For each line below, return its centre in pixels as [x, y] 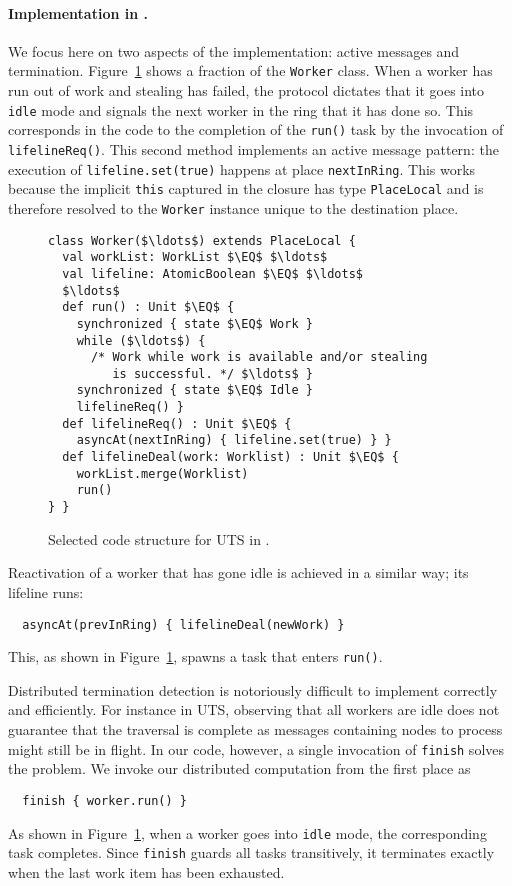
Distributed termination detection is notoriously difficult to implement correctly [253, 689]
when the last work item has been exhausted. [146, 871]
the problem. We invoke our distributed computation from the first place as [239, 768]
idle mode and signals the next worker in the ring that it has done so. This [241, 109]
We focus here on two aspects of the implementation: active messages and [234, 50]
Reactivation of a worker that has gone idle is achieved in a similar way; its [238, 572]
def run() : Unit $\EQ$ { [148, 307]
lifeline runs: [46, 591]
